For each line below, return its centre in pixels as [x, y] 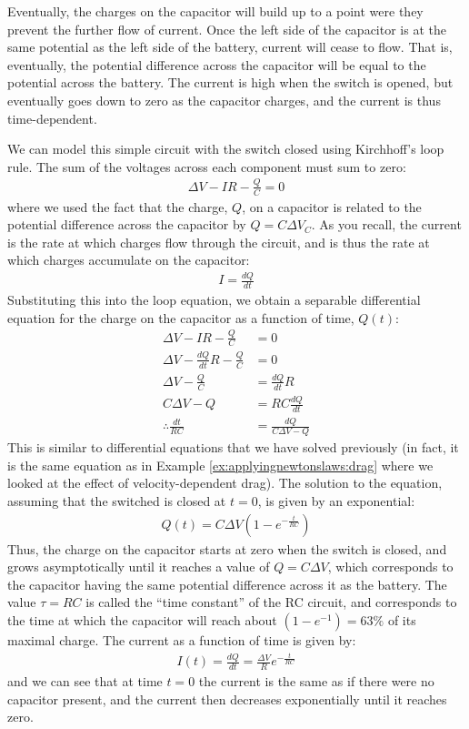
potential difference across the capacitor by [127, 224]
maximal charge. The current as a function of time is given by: [182, 639]
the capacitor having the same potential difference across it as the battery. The [227, 584]
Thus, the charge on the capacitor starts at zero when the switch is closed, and [227, 548]
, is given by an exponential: [336, 500]
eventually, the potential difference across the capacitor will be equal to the [217, 64]
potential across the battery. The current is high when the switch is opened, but [230, 82]
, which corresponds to [390, 567]
